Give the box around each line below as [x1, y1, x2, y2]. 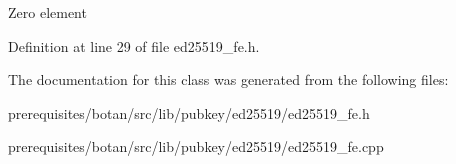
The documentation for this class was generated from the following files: [8, 69, 449, 90]
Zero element [8, 2, 87, 22]
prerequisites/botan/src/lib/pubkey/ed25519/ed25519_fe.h [8, 102, 370, 123]
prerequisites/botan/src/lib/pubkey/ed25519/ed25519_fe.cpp [8, 136, 384, 157]
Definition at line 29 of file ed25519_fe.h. [8, 35, 260, 56]
